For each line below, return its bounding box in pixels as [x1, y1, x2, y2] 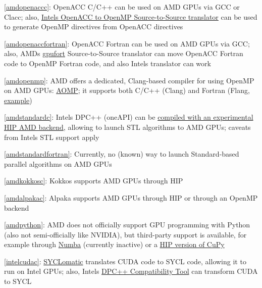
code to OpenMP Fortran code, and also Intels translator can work [4, 58, 211, 68]
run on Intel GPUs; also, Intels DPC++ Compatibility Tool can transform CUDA [4, 266, 258, 276]
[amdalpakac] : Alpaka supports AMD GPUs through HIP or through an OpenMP [4, 192, 258, 203]
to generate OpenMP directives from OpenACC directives [4, 21, 183, 32]
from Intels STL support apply [4, 131, 99, 142]
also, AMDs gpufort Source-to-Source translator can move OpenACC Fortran [4, 48, 243, 59]
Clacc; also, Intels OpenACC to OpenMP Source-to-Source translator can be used [4, 11, 257, 22]
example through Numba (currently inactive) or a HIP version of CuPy [4, 239, 225, 250]
